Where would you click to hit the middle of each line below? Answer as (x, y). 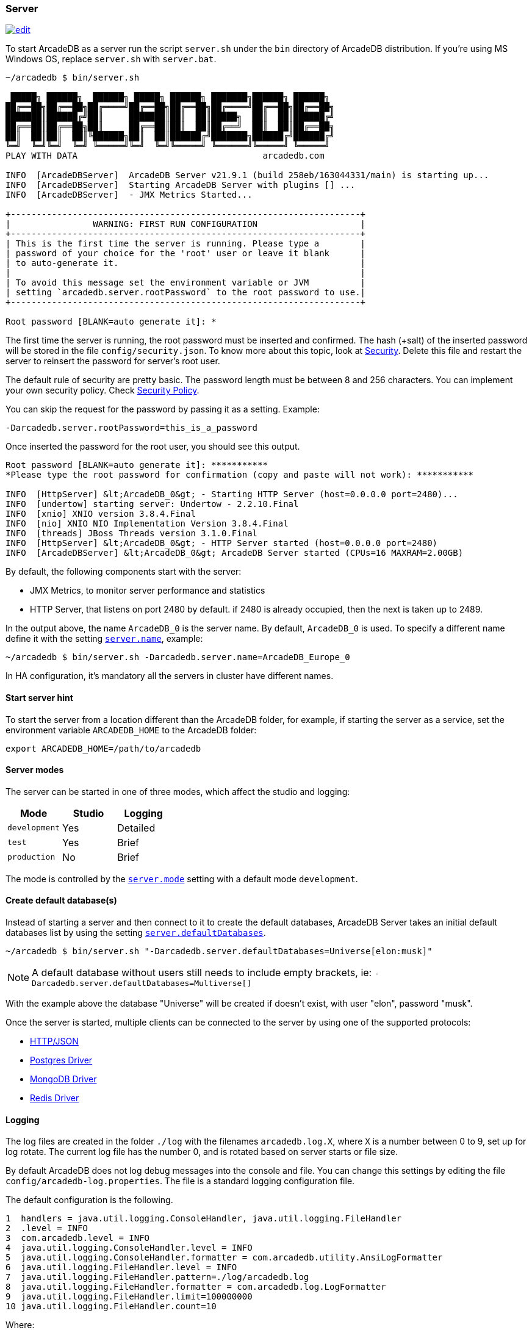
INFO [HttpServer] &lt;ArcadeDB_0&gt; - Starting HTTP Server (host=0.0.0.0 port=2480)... (232, 494)
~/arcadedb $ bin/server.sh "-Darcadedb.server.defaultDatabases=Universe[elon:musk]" (219, 951)
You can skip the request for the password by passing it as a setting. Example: (163, 409)
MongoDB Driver (63, 1079)
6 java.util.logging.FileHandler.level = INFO (121, 1267)
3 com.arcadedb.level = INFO (78, 1238)
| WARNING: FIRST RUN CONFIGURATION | (186, 224)
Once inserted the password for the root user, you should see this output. (153, 447)
